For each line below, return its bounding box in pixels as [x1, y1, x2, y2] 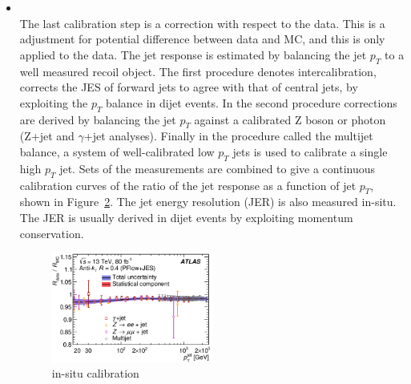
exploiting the [19, 94, 88, 111]
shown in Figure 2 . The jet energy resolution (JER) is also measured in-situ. [19, 193, 397, 210]
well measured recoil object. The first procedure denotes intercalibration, [19, 63, 377, 79]
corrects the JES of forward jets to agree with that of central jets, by [19, 79, 358, 95]
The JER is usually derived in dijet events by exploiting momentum [19, 208, 353, 225]
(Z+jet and [19, 127, 75, 144]
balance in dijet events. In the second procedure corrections [106, 94, 397, 111]
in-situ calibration [51, 365, 139, 382]
